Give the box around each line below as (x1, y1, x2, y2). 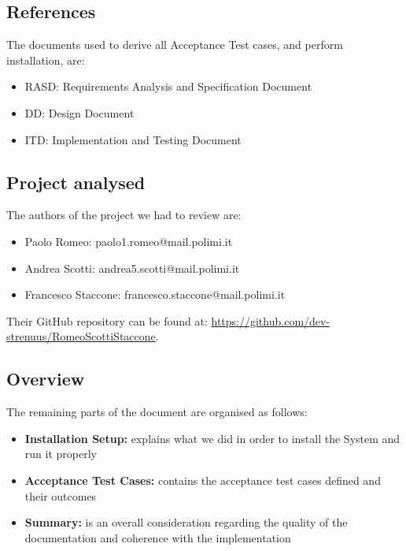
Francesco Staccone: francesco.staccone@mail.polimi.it (24, 286, 286, 303)
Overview (6, 367, 85, 391)
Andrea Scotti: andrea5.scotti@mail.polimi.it (24, 259, 240, 276)
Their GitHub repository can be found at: (6, 312, 208, 329)
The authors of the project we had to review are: (6, 207, 242, 223)
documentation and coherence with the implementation (24, 529, 291, 545)
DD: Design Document (24, 104, 135, 121)
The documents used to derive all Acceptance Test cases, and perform (6, 36, 343, 53)
